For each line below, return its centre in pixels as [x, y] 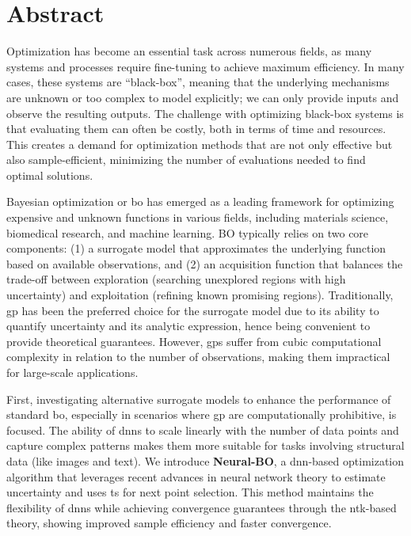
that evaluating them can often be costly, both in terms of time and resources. [196, 129]
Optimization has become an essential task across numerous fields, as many [189, 51]
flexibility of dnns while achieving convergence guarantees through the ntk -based [202, 507]
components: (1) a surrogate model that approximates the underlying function [196, 248]
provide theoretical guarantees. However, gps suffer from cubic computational [194, 341]
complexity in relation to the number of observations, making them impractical [198, 357]
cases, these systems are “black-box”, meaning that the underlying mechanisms [198, 82]
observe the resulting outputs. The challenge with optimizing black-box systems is [205, 113]
